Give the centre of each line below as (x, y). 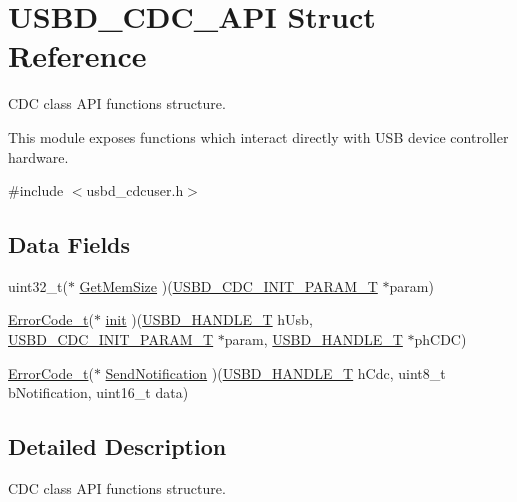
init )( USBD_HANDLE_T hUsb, (209, 319)
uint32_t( (38, 285)
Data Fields (69, 244)
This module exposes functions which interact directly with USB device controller (258, 136)
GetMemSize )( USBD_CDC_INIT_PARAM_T (228, 285)
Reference (77, 55)
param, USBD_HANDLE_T (313, 339)
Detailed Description (117, 446)
